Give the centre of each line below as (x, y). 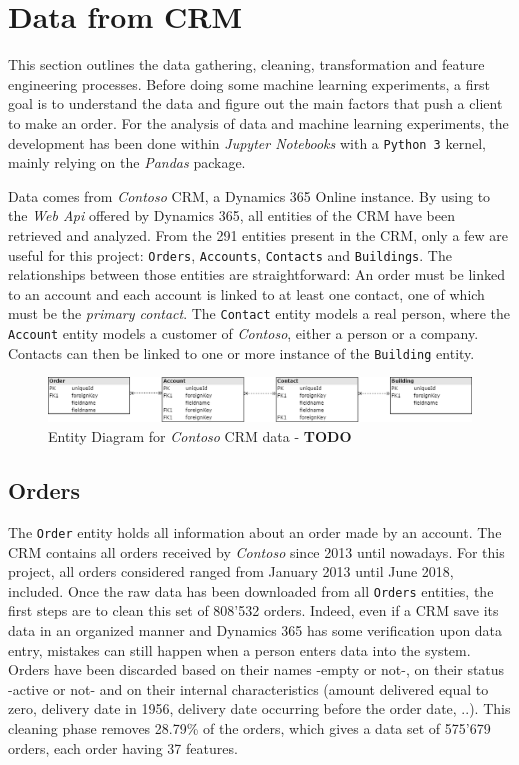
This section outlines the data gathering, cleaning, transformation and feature (246, 64)
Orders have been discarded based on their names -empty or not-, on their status (256, 669)
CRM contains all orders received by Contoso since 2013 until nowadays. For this (256, 551)
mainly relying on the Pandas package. (127, 162)
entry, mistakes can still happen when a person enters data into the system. (239, 649)
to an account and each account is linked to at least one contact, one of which (246, 293)
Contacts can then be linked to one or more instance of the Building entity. (241, 352)
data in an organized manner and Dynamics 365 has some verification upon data (255, 629)
